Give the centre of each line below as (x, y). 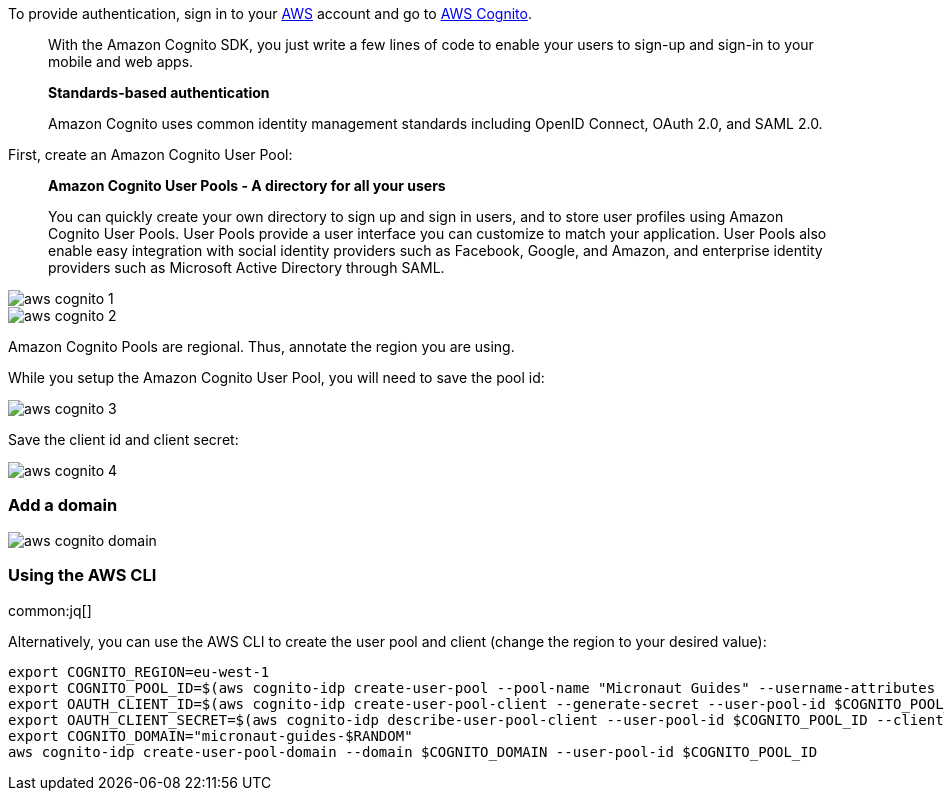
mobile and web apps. (121, 61)
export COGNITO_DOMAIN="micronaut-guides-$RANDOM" (210, 735)
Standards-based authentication (159, 92)
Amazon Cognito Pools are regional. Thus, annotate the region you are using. (261, 346)
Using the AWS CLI (82, 575)
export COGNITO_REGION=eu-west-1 (139, 671)
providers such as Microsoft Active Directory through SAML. (246, 267)
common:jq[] (50, 610)
